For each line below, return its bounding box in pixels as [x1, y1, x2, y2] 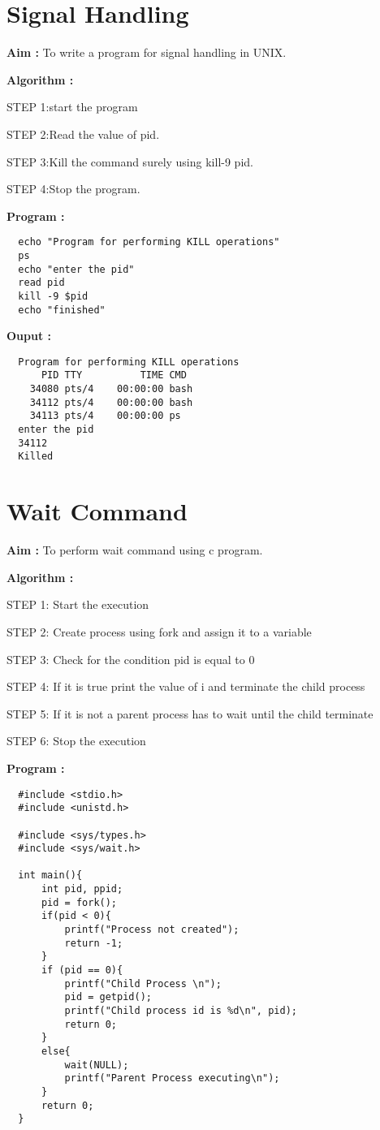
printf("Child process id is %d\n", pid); [64, 1005, 297, 1017]
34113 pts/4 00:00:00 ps [29, 410, 181, 422]
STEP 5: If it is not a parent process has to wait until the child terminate [6, 705, 374, 722]
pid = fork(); [41, 896, 118, 908]
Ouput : [6, 327, 52, 344]
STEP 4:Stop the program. [6, 180, 140, 197]
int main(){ [18, 869, 83, 882]
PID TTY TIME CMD [41, 369, 187, 382]
